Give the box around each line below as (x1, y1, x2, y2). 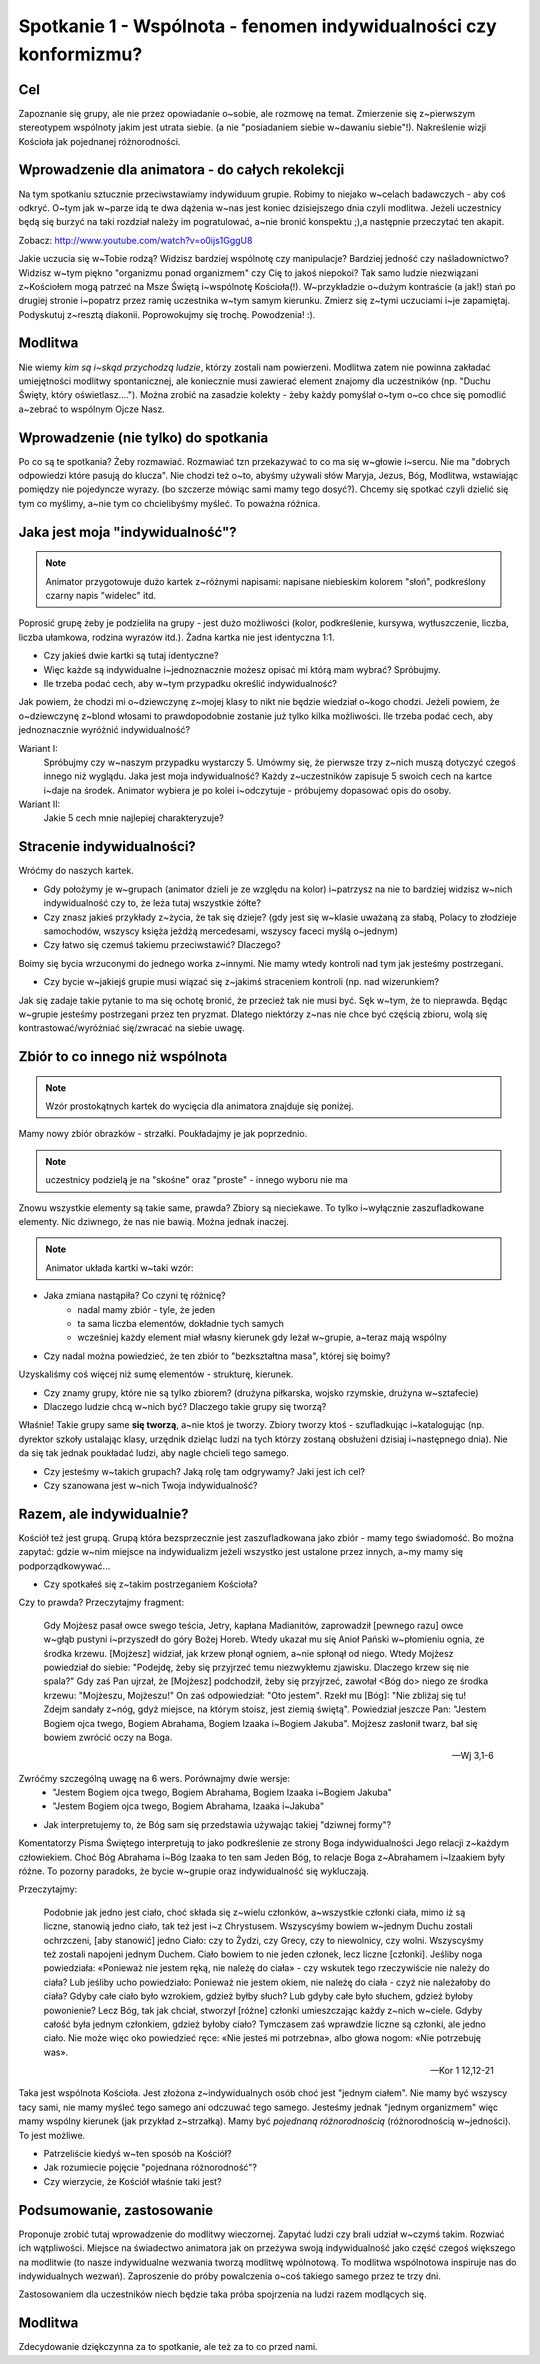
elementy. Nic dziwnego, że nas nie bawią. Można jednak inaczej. (18, 1216, 289, 1228)
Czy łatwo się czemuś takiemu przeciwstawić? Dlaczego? (43, 939, 281, 951)
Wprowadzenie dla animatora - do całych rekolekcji (18, 161, 345, 179)
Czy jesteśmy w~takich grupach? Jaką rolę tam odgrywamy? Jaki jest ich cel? (43, 1465, 366, 1477)
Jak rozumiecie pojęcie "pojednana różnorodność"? (43, 2161, 257, 2174)
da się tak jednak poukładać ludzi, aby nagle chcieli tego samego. (18, 1447, 290, 1459)
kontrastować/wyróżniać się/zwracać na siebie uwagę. (18, 1022, 245, 1034)
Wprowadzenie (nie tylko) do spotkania (18, 429, 269, 446)
